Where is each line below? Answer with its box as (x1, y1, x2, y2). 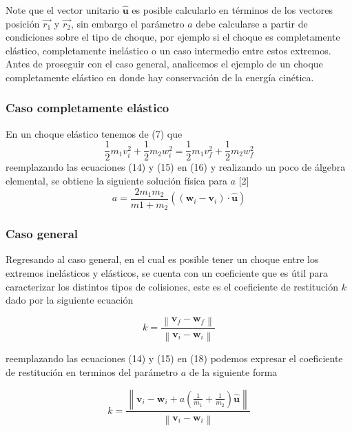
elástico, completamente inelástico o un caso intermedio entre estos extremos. (6, 43, 331, 57)
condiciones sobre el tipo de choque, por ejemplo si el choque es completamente (6, 30, 340, 44)
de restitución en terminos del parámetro (6, 364, 178, 379)
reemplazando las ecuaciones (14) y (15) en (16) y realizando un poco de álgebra (6, 160, 346, 174)
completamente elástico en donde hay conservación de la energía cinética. (6, 70, 314, 84)
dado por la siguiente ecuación (6, 293, 134, 307)
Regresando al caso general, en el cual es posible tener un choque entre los (6, 252, 319, 266)
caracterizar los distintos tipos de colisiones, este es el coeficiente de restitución (6, 279, 338, 293)
